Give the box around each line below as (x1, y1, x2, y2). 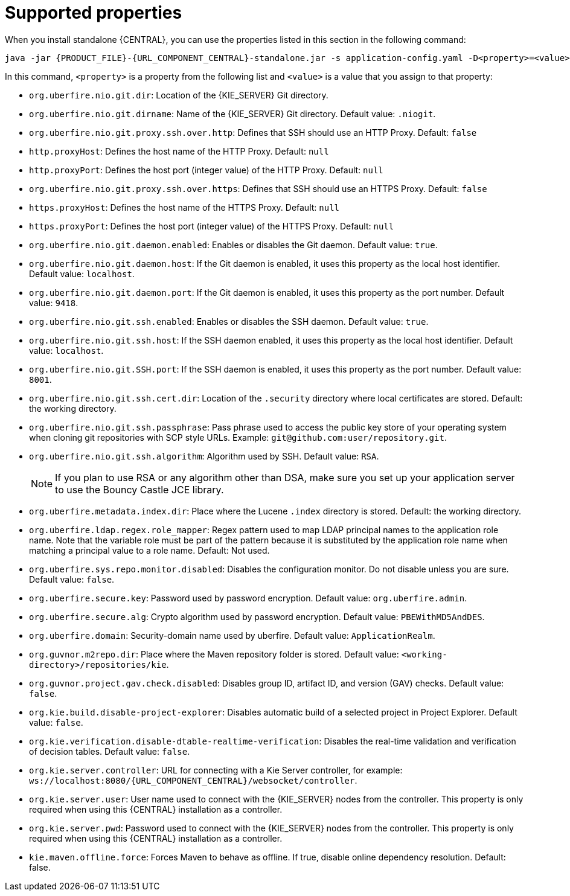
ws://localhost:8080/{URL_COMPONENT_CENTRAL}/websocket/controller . (29, 775, 357, 786)
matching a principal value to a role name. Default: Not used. (29, 545, 270, 555)
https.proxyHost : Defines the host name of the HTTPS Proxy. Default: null (29, 202, 340, 213)
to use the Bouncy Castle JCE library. (55, 483, 224, 496)
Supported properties (5, 2, 182, 23)
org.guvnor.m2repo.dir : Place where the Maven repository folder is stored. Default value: (29, 648, 399, 659)
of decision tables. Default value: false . (29, 746, 190, 757)
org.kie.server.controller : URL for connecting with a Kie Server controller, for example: (29, 764, 403, 775)
